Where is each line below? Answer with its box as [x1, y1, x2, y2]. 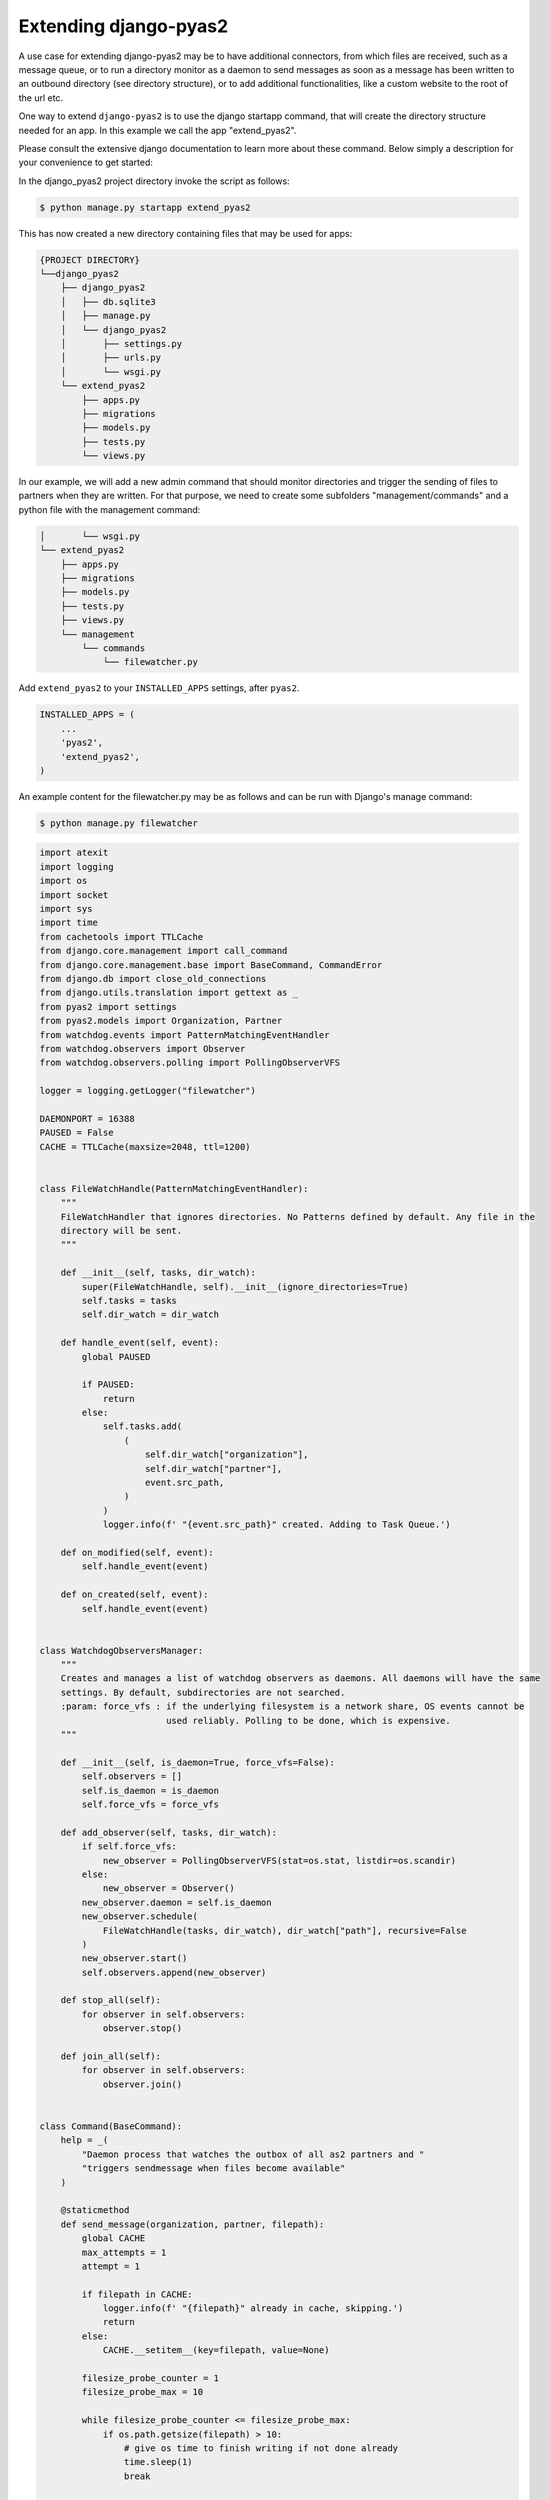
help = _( [60, 2135, 109, 2146]
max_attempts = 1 [81, 2246, 167, 2258]
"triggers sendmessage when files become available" [81, 2163, 346, 2174]
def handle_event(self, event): [60, 1337, 220, 1349]
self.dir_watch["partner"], [145, 1463, 283, 1474]
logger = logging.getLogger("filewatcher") [39, 1085, 257, 1097]
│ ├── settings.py [60, 338, 183, 349]
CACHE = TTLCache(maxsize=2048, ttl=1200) [39, 1141, 251, 1152]
